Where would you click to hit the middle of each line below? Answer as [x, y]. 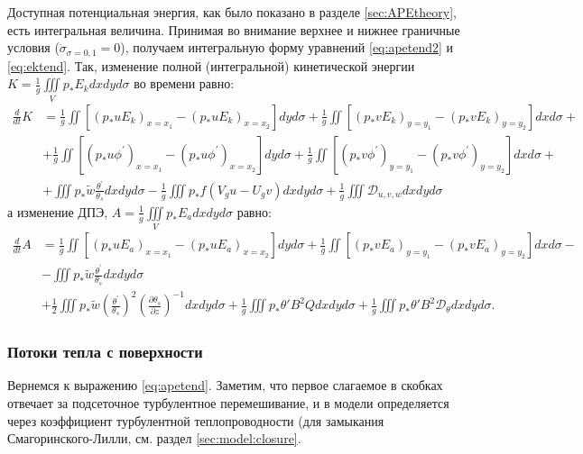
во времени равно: [184, 83]
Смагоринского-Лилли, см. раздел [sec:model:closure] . [154, 438]
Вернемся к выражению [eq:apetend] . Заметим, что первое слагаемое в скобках [225, 385]
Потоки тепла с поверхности [105, 352]
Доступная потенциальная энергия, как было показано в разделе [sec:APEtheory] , [232, 12]
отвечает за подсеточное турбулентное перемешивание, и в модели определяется [228, 403]
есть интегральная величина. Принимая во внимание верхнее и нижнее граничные [234, 29]
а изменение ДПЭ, [58, 211]
